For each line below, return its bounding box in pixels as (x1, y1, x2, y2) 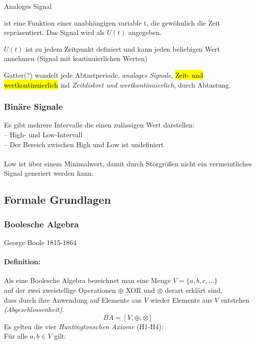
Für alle (4, 331, 28, 341)
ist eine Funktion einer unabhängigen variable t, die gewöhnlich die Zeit (4, 17, 221, 28)
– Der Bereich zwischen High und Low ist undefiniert (4, 139, 164, 149)
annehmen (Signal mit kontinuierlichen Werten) (4, 53, 148, 63)
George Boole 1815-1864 (4, 237, 77, 247)
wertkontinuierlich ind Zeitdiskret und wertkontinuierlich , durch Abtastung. (4, 79, 231, 90)
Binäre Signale (4, 100, 63, 113)
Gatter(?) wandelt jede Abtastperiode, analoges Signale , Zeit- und (4, 69, 203, 80)
